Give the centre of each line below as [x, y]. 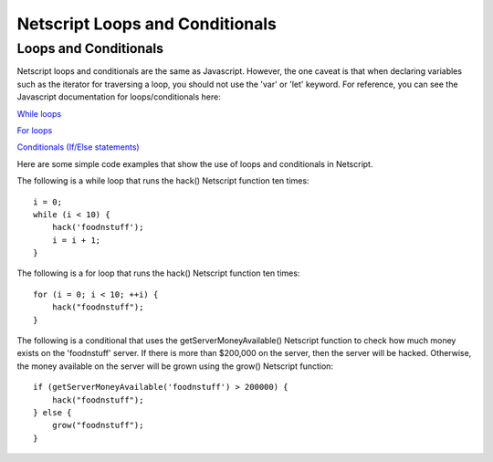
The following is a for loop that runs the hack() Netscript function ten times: [158, 273]
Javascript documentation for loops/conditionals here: [119, 97]
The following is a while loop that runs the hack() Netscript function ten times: [163, 181]
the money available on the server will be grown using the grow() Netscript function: [175, 366]
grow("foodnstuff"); [98, 425]
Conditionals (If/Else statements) [79, 147]
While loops [39, 113]
